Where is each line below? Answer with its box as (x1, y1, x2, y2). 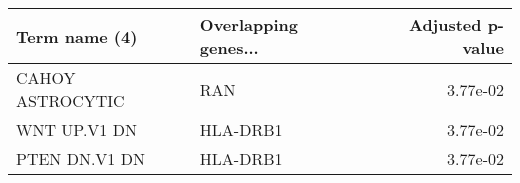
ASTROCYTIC (16, 89, 125, 112)
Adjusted (408, 13, 482, 36)
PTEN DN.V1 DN (16, 147, 145, 170)
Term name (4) (16, 24, 138, 48)
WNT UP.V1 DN (16, 118, 137, 141)
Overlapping (199, 13, 298, 36)
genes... (199, 36, 259, 59)
